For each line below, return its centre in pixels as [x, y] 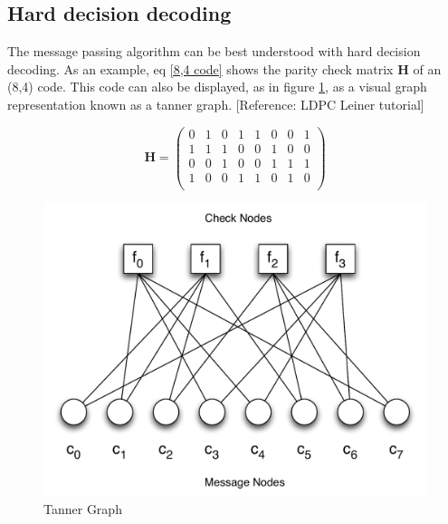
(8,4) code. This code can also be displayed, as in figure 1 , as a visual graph [217, 87]
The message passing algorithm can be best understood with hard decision [214, 51]
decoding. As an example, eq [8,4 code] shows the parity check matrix [200, 68]
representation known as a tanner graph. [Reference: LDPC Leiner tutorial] [216, 104]
